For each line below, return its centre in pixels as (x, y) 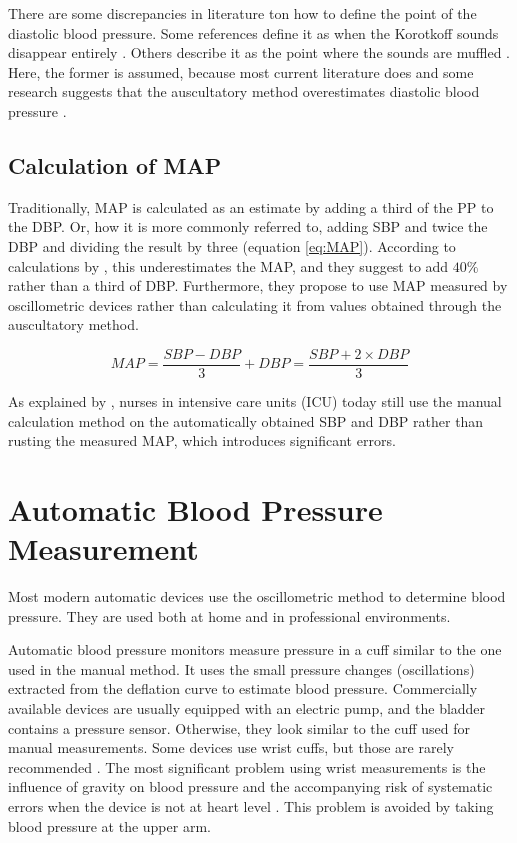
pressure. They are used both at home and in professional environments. (229, 615)
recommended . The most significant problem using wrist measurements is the (247, 766)
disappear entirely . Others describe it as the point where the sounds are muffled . (259, 52)
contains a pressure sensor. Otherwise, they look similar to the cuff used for (239, 727)
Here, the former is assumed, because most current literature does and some (241, 71)
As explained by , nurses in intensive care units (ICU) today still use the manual (255, 400)
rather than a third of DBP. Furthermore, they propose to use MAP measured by (258, 285)
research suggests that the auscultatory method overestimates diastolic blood (244, 91)
